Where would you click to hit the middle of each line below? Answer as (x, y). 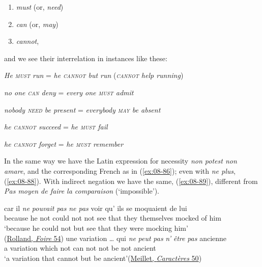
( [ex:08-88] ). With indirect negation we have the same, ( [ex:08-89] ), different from (131, 181)
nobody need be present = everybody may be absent (82, 109)
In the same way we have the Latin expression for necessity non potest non (121, 161)
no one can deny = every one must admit (69, 92)
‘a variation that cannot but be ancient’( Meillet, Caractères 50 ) (103, 258)
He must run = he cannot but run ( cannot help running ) (94, 75)
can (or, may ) (37, 24)
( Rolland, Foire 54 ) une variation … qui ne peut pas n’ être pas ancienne (115, 238)
